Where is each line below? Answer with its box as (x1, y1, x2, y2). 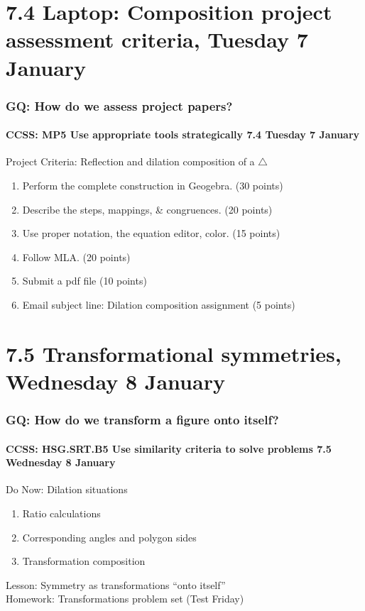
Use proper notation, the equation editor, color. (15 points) (22, 226, 280, 241)
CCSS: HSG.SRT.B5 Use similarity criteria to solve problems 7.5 (6, 441, 332, 456)
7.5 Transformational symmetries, (6, 338, 342, 368)
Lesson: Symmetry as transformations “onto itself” (6, 577, 226, 592)
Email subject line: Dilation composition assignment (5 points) (22, 297, 295, 312)
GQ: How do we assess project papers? (6, 97, 233, 114)
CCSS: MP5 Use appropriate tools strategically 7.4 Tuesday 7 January (6, 127, 360, 142)
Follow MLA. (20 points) (22, 249, 131, 264)
